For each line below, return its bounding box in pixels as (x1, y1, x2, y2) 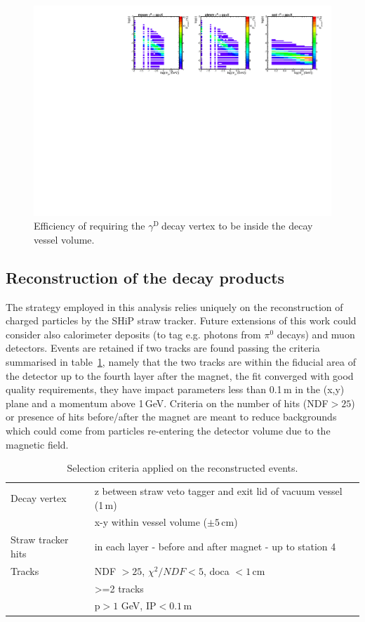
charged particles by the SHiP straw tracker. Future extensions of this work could (6, 313, 357, 328)
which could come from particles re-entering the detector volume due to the (6, 423, 331, 437)
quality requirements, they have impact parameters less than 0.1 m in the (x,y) (6, 382, 345, 397)
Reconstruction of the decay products (6, 266, 285, 288)
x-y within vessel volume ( (94, 515, 208, 529)
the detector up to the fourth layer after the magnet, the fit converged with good (6, 368, 354, 383)
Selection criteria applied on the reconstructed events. (67, 461, 298, 475)
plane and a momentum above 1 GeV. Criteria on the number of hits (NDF (6, 395, 328, 410)
